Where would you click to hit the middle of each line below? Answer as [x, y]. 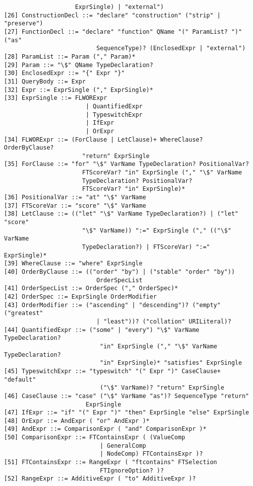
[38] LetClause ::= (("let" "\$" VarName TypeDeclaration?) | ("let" [121, 214]
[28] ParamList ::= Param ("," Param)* [70, 56]
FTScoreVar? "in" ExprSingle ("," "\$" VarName [162, 173]
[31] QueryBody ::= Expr [45, 81]
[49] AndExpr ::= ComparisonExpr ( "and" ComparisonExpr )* [105, 429]
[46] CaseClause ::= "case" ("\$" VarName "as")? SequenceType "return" [126, 396]
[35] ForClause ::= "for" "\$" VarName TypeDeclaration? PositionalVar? [126, 164]
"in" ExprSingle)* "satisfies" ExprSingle [171, 363]
